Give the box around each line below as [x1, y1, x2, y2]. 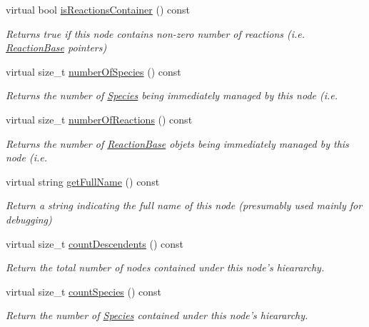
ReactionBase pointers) [6, 40, 107, 55]
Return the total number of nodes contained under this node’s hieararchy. [6, 260, 325, 275]
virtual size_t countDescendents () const [6, 236, 184, 251]
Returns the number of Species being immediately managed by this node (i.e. [6, 88, 338, 103]
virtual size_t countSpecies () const [6, 283, 162, 298]
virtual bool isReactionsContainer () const [6, 2, 190, 16]
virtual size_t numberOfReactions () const [6, 111, 193, 126]
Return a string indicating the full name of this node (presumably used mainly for [6, 198, 363, 213]
